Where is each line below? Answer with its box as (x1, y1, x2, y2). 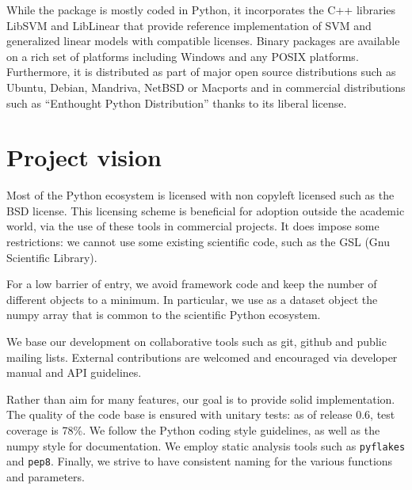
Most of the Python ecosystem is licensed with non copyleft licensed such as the (6, 187, 395, 203)
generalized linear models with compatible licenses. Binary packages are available (6, 32, 400, 49)
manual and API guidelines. (6, 364, 142, 381)
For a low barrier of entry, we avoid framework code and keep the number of (6, 275, 377, 292)
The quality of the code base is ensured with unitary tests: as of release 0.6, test (6, 406, 395, 423)
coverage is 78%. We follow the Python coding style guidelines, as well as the (6, 422, 380, 438)
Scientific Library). (6, 249, 97, 265)
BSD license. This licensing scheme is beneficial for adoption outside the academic (6, 202, 405, 218)
